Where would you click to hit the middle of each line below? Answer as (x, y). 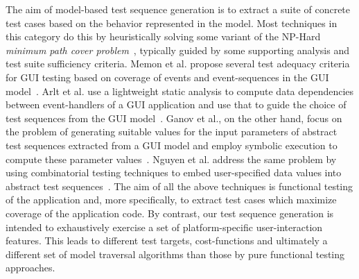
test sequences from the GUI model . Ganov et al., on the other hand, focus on (174, 118)
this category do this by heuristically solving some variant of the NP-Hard (163, 36)
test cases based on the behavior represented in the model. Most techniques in (172, 23)
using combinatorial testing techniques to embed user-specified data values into (174, 172)
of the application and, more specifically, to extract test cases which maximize (171, 200)
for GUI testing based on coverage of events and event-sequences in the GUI (167, 77)
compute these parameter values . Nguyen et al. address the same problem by (171, 159)
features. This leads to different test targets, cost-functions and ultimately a (167, 240)
